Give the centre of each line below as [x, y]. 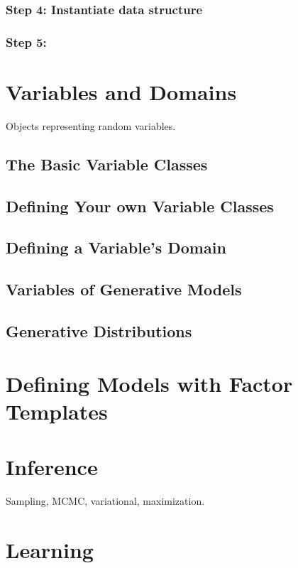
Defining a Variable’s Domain [116, 247]
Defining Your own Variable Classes [140, 206]
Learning [50, 549]
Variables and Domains [121, 91]
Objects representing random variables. [91, 125]
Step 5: [26, 42]
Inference [52, 467]
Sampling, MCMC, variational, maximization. [105, 501]
